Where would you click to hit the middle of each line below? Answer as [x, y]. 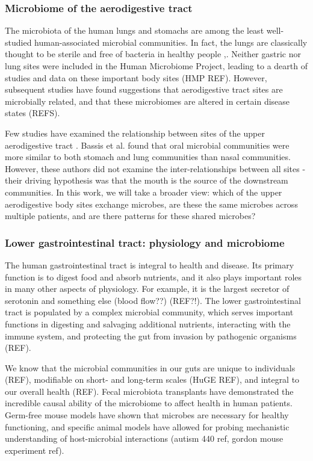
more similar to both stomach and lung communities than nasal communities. [148, 157]
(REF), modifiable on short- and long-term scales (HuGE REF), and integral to [152, 379]
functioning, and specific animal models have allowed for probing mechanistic [147, 426]
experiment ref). [35, 450]
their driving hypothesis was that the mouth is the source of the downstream [147, 180]
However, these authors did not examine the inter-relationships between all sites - [155, 168]
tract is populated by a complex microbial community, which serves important [149, 312]
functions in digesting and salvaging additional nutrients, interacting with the [148, 323]
